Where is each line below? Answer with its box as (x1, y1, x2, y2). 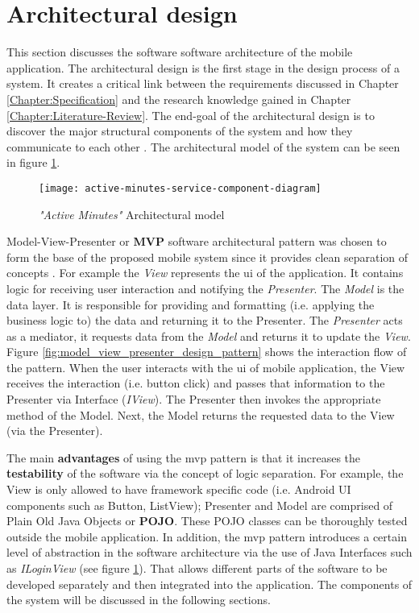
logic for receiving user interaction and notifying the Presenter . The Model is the (6, 280, 404, 296)
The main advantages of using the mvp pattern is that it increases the (6, 449, 361, 466)
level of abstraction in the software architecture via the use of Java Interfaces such (6, 544, 413, 561)
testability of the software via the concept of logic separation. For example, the (6, 465, 404, 482)
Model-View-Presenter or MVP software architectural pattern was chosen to (6, 233, 387, 250)
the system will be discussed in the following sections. (6, 591, 271, 608)
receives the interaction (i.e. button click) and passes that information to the (6, 375, 385, 391)
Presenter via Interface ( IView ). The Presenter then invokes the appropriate (6, 391, 381, 408)
